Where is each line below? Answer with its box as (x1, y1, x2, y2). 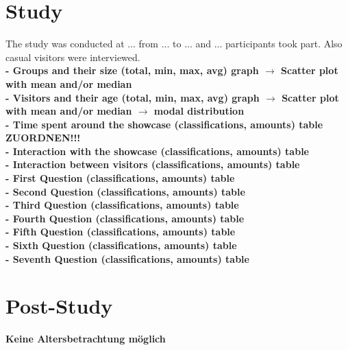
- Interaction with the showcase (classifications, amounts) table (5, 143, 309, 158)
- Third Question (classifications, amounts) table (5, 198, 239, 212)
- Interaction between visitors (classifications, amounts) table (5, 157, 300, 172)
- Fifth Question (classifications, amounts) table (5, 224, 236, 239)
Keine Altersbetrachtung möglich (5, 331, 166, 346)
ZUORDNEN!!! (5, 130, 81, 145)
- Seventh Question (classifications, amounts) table (5, 251, 249, 266)
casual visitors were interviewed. (5, 49, 140, 64)
